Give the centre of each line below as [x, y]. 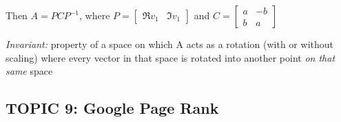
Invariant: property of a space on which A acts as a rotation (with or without [169, 44]
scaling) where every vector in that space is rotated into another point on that [170, 57]
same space [29, 71]
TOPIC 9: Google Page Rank [112, 108]
